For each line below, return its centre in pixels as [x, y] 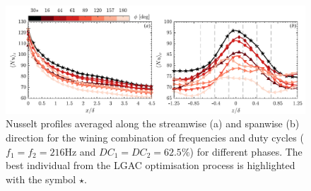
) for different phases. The [246, 151]
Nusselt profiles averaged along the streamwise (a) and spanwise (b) [153, 123]
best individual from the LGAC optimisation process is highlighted [151, 165]
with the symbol [41, 179]
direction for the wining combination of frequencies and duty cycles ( [155, 137]
